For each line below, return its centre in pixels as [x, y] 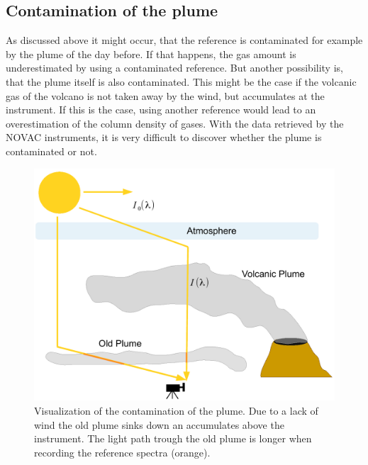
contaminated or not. [51, 151]
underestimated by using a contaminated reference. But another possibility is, [174, 68]
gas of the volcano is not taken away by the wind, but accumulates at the [165, 95]
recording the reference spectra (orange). [122, 452]
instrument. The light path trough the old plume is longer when [173, 438]
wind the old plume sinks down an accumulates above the [159, 424]
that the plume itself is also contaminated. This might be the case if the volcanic [181, 81]
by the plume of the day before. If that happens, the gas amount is [151, 54]
